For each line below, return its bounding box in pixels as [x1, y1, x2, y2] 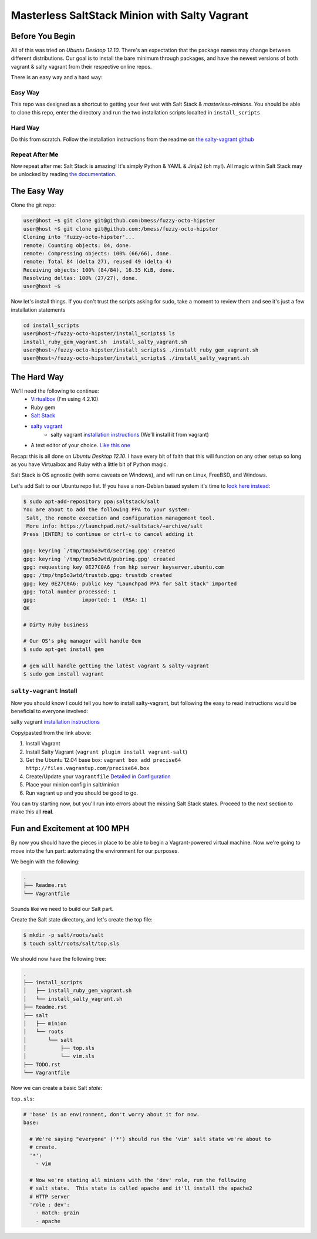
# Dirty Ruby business [23, 621, 89, 628]
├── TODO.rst [23, 1061, 61, 1068]
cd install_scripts [23, 322, 79, 329]
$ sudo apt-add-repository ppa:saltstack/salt [23, 498, 160, 505]
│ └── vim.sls [23, 1053, 95, 1059]
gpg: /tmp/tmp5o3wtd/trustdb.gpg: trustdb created [23, 572, 173, 579]
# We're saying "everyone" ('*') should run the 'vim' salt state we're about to [29, 1136, 271, 1142]
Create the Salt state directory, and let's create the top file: [11, 916, 153, 923]
